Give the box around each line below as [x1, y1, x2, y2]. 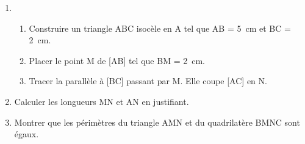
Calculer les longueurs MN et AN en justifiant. [14, 95, 189, 107]
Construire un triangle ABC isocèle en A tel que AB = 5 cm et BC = [29, 21, 291, 34]
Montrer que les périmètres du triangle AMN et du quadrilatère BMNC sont [14, 115, 300, 128]
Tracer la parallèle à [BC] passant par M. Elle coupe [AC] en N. [29, 74, 267, 87]
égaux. [14, 128, 39, 140]
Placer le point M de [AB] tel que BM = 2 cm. [29, 54, 205, 67]
